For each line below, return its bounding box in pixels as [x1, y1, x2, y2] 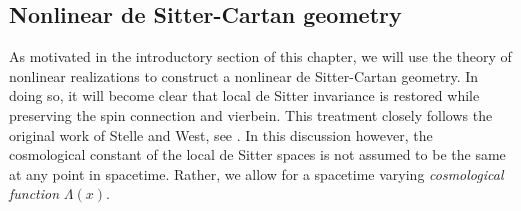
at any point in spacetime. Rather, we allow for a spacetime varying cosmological [9, 163, 504, 184]
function [9, 183, 60, 204]
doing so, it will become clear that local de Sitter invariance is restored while [9, 85, 480, 106]
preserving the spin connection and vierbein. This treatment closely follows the [9, 104, 493, 125]
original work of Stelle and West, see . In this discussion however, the [9, 124, 433, 145]
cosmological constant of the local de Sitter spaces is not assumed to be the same [9, 144, 506, 165]
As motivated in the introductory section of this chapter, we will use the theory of [9, 46, 512, 67]
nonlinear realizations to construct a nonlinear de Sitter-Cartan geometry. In [9, 65, 479, 86]
